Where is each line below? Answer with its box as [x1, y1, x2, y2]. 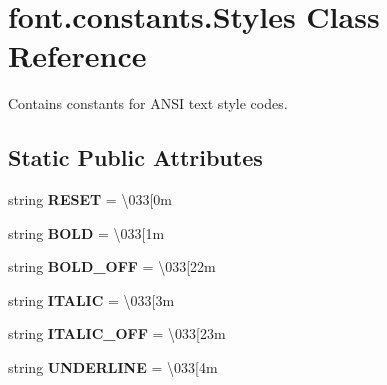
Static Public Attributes [8, 142, 263, 173]
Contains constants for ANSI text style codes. [8, 93, 288, 114]
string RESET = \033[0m [8, 189, 172, 210]
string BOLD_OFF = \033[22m [8, 256, 216, 277]
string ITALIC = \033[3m [8, 289, 175, 310]
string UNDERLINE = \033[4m [8, 357, 218, 378]
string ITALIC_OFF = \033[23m [8, 323, 226, 344]
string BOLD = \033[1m [8, 222, 165, 243]
